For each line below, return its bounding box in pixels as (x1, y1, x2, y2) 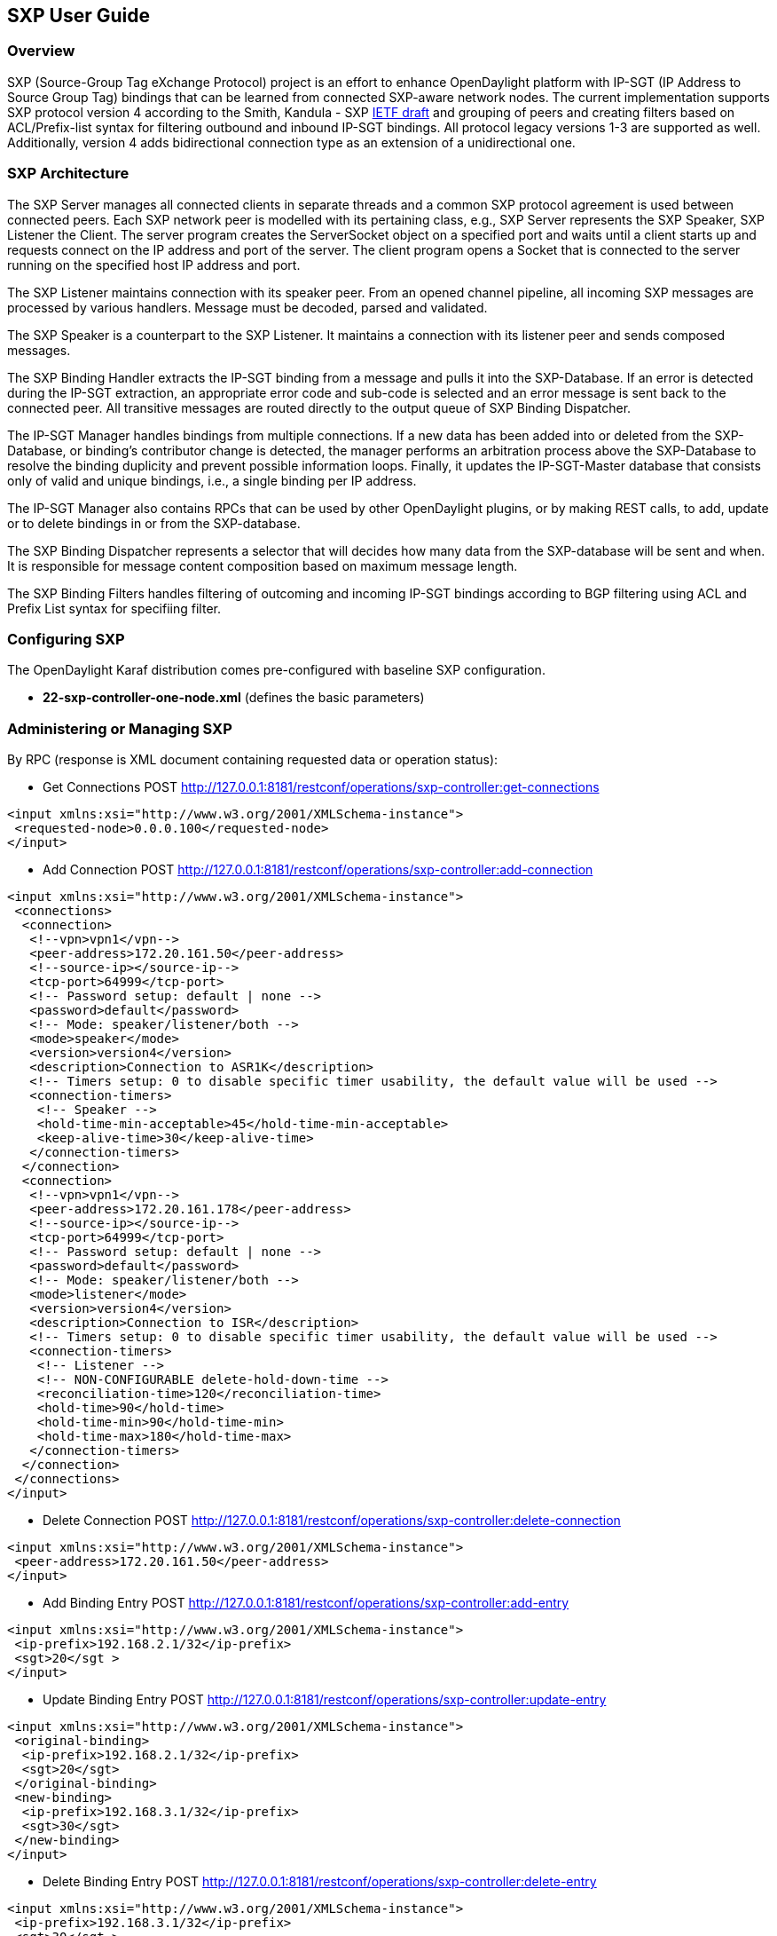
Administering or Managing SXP (7, 719, 232, 738)
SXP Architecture (7, 164, 129, 183)
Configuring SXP (7, 629, 125, 648)
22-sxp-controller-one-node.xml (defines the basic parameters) (43, 690, 425, 706)
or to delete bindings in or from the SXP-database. (7, 515, 301, 531)
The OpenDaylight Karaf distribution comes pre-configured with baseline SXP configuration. (7, 662, 545, 678)
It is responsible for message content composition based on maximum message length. (7, 557, 518, 573)
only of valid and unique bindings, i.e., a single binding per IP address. (7, 472, 417, 488)
